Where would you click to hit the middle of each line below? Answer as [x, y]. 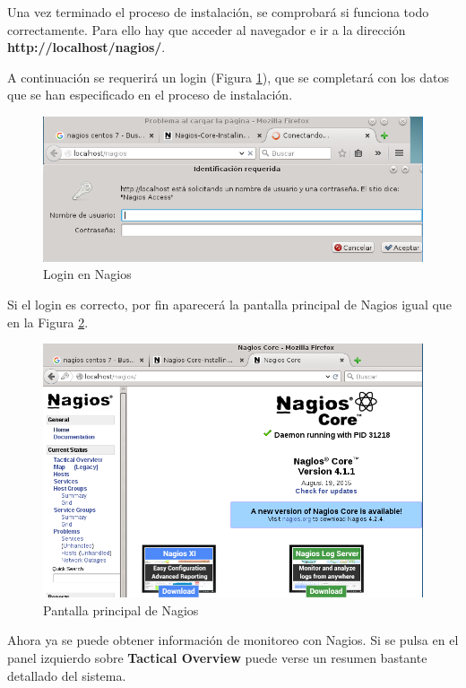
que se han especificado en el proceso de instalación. [150, 95]
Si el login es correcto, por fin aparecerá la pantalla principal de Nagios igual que [229, 304]
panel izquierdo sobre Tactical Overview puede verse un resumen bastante [217, 657]
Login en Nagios [87, 274]
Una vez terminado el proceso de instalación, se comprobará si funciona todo [218, 12]
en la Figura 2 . [48, 322]
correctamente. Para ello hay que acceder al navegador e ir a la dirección [207, 29]
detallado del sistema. [67, 675]
